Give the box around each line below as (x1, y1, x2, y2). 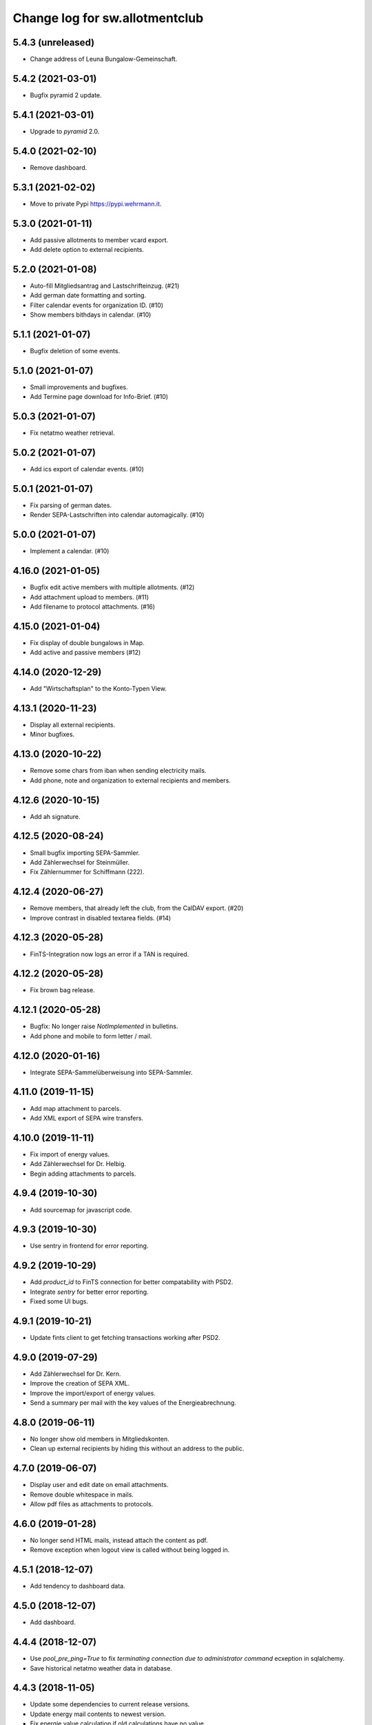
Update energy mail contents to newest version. (30, 1710, 166, 1718)
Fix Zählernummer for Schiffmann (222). (30, 868, 145, 876)
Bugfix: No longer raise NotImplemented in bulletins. (30, 1022, 178, 1031)
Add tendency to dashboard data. (30, 1582, 125, 1590)
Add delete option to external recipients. (30, 245, 145, 253)
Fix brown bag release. (30, 986, 96, 994)
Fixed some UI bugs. (30, 1297, 89, 1305)
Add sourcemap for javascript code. (30, 1205, 132, 1214)
